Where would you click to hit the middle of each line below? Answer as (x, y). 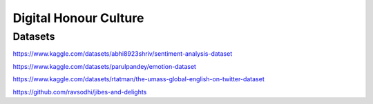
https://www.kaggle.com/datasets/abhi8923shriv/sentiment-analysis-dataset (123, 54)
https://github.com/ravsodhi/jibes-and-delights (80, 92)
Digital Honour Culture (78, 18)
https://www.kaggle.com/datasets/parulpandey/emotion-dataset (105, 66)
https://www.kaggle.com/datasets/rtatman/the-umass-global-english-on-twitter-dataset (139, 79)
